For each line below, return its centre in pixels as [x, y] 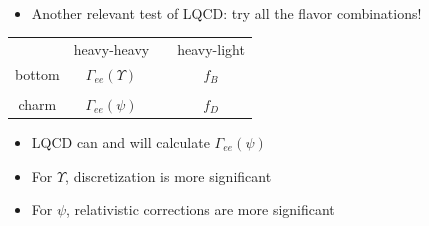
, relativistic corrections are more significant [200, 209]
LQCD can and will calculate [120, 141]
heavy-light [211, 48]
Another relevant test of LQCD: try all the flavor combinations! [226, 12]
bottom [37, 73]
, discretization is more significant [168, 175]
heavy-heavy [111, 48]
